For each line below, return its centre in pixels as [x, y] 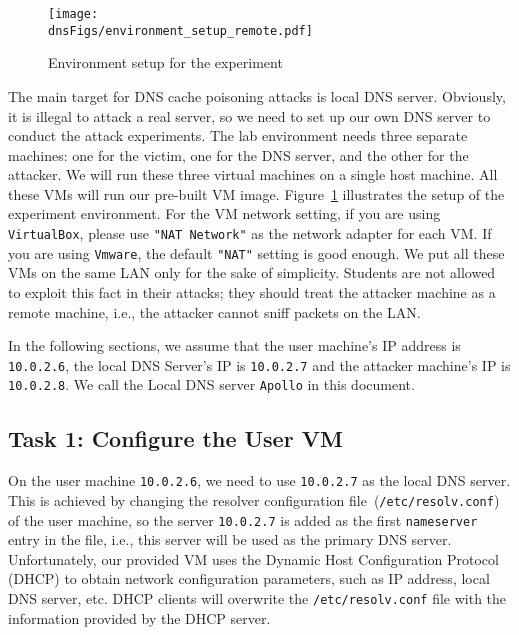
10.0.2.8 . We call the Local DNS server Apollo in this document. [211, 384]
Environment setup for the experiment [165, 62]
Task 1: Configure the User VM [175, 438]
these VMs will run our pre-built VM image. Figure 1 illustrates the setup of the [256, 193]
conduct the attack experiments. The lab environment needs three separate [238, 135]
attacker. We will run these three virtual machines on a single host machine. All [253, 174]
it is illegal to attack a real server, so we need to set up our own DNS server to [249, 115]
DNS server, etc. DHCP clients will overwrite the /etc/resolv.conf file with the [257, 598]
